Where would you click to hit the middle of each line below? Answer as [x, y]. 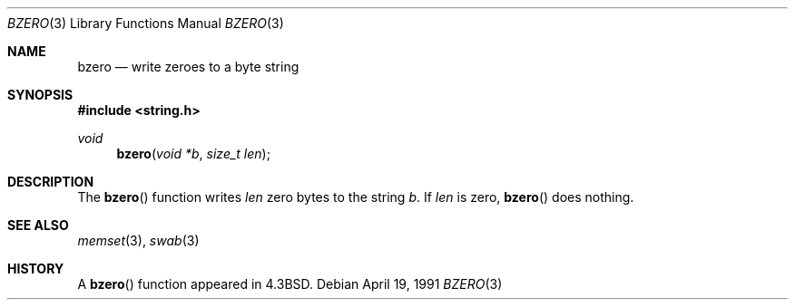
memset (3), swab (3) [138, 240]
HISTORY [36, 269]
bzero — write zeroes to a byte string [188, 67]
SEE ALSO [38, 225]
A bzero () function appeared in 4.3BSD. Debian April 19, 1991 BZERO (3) [290, 284]
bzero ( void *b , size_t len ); [193, 153]
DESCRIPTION [51, 182]
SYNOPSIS [40, 95]
